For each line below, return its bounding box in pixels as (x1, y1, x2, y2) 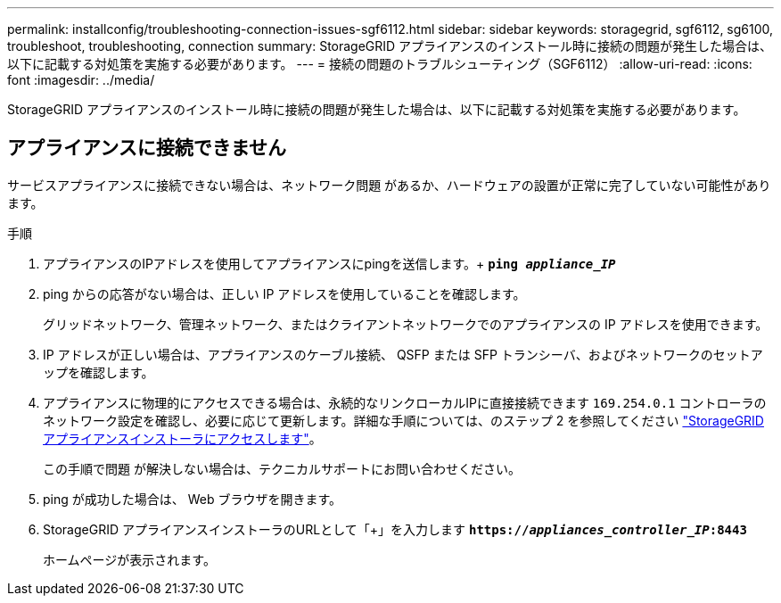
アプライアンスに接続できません (7, 136, 287, 160)
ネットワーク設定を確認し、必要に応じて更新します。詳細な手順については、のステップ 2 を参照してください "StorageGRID (43, 412, 764, 428)
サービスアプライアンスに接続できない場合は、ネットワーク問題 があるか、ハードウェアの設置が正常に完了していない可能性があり (7, 177, 771, 193)
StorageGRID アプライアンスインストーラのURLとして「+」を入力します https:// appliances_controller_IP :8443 (43, 521, 747, 537)
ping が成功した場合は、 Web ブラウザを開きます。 (43, 491, 342, 507)
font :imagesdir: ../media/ (7, 72, 155, 87)
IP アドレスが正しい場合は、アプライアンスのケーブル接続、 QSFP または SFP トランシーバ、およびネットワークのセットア (43, 346, 763, 362)
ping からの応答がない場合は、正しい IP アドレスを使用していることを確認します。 (43, 285, 526, 301)
